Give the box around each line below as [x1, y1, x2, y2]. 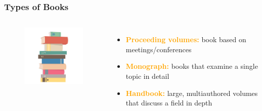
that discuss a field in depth [125, 97, 212, 108]
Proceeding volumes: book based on [125, 34, 246, 45]
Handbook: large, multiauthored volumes [125, 87, 258, 98]
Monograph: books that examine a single [125, 61, 258, 71]
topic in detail [125, 71, 169, 81]
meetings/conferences [125, 44, 192, 54]
